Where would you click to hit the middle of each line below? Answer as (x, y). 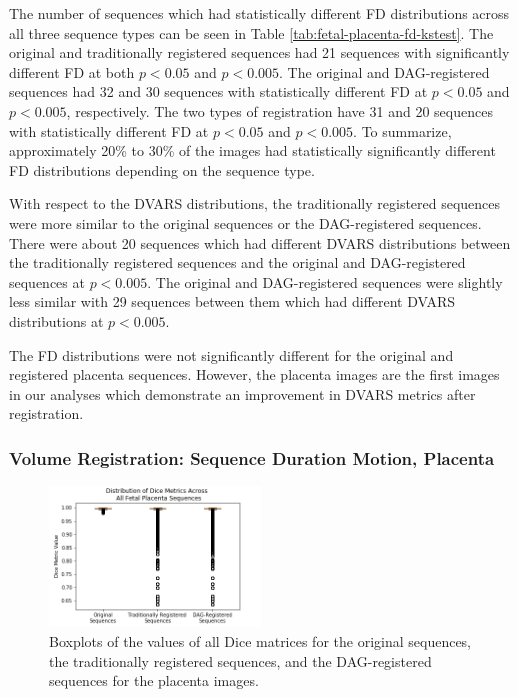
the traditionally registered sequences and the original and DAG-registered (237, 262)
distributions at (56, 320)
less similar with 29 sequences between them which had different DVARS (232, 301)
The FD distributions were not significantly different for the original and (231, 354)
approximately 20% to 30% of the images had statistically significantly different (252, 150)
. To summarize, (402, 130)
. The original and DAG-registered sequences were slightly (325, 281)
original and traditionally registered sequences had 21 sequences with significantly (259, 52)
